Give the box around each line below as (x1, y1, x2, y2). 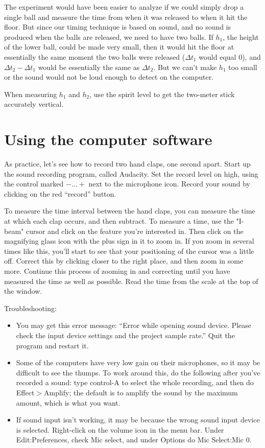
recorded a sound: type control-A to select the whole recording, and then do (16, 377, 254, 388)
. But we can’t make (153, 61, 217, 72)
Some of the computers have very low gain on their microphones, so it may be (16, 357, 260, 368)
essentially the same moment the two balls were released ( (4, 51, 185, 62)
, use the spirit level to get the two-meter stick (89, 88, 235, 99)
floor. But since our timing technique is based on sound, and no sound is (4, 21, 231, 32)
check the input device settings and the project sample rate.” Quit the (16, 329, 235, 340)
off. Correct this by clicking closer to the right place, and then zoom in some (4, 255, 244, 266)
